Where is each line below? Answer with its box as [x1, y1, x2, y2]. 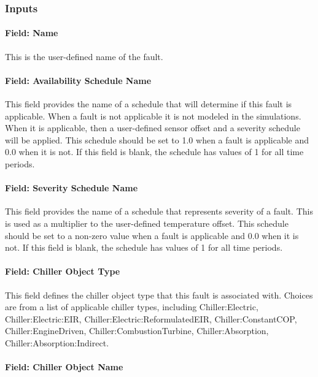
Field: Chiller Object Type [5, 265, 120, 278]
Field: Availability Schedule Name [5, 74, 152, 86]
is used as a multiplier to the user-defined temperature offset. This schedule [5, 216, 289, 229]
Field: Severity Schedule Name [5, 181, 138, 194]
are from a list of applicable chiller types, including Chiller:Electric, [5, 300, 258, 313]
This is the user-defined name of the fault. [5, 50, 163, 63]
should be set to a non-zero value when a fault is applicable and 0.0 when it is [5, 229, 299, 242]
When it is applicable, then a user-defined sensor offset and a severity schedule [5, 121, 300, 134]
